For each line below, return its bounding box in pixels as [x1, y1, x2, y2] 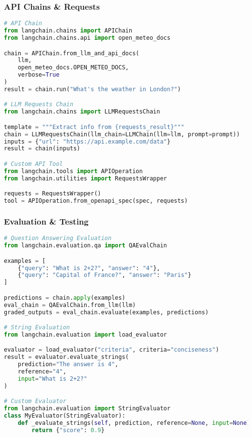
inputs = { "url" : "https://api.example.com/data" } [4, 138, 171, 145]
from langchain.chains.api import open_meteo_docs [4, 34, 171, 41]
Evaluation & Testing [4, 215, 89, 227]
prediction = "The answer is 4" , [17, 361, 119, 368]
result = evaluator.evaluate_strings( [4, 354, 129, 361]
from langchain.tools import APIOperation [4, 167, 143, 175]
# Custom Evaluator [4, 398, 66, 405]
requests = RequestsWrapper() [4, 190, 101, 197]
